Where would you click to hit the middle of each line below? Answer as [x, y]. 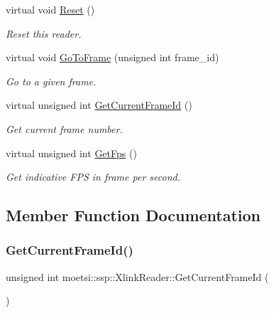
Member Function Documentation [133, 215]
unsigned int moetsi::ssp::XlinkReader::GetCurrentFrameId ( [137, 276]
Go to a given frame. [51, 81]
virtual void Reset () [50, 9]
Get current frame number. [64, 128]
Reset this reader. [44, 33]
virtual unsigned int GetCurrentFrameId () [99, 105]
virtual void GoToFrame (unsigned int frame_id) [113, 57]
